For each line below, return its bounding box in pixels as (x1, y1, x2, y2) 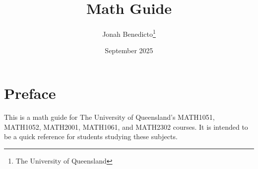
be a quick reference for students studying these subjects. (4, 131, 178, 142)
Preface (4, 83, 56, 103)
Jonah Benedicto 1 (102, 27, 156, 39)
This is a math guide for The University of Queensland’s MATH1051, (4, 111, 215, 122)
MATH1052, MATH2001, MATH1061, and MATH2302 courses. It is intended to (4, 121, 248, 132)
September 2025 (105, 45, 153, 56)
